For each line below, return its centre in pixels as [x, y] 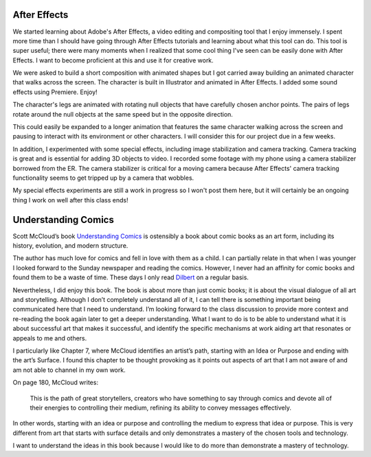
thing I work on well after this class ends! [70, 200]
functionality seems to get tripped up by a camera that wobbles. [103, 178]
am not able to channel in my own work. [69, 370]
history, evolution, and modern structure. [70, 246]
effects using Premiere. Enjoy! [55, 92]
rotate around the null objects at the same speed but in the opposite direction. [123, 114]
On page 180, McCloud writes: [56, 383]
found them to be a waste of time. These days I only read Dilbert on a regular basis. [131, 277]
